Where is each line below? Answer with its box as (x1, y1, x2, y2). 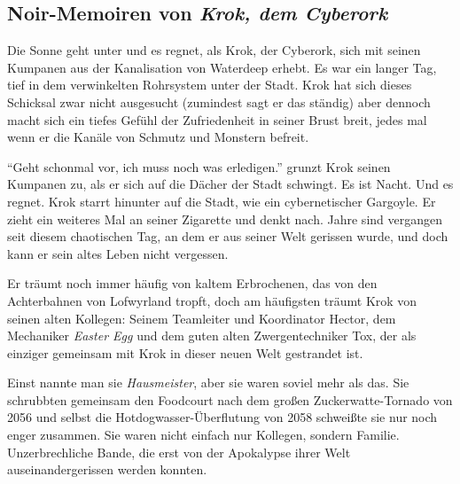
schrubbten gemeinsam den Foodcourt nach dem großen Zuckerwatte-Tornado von (7, 390, 453, 409)
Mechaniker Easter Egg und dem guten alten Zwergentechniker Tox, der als (7, 326, 417, 345)
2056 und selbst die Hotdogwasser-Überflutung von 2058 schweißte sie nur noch (7, 408, 438, 426)
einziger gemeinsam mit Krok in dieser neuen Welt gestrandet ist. (7, 343, 363, 362)
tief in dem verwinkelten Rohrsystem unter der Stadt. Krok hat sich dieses (7, 75, 412, 94)
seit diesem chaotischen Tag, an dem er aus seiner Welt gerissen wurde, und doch (7, 227, 448, 246)
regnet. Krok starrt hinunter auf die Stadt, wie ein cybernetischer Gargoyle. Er (7, 191, 436, 210)
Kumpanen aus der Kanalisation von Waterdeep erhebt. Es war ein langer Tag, (7, 58, 437, 76)
